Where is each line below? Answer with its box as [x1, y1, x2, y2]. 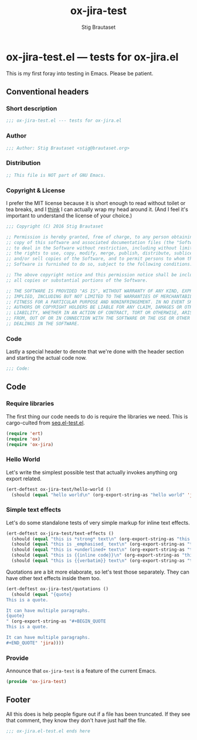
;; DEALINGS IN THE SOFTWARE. [6, 321, 80, 327]
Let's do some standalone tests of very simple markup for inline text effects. [6, 519, 191, 526]
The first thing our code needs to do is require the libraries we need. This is [6, 413, 188, 420]
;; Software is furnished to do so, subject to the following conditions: [6, 262, 193, 267]
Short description [6, 105, 57, 112]
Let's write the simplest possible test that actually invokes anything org [6, 468, 178, 476]
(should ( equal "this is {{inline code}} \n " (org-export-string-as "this [11, 553, 195, 558]
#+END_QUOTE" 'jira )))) [6, 639, 64, 646]
